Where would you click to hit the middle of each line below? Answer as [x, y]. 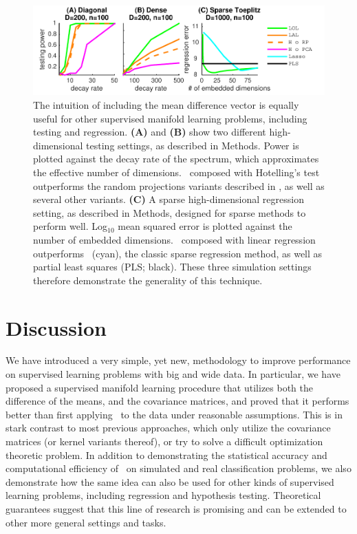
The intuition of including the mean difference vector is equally [166, 105]
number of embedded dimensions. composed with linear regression [174, 239]
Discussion [56, 327]
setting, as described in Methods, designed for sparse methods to [170, 212]
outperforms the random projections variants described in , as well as [179, 185]
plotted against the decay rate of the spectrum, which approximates [176, 159]
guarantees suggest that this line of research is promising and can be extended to [176, 509]
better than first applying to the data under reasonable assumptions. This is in [174, 414]
